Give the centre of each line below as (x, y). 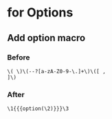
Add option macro (46, 38)
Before (19, 57)
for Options (40, 13)
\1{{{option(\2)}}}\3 (38, 109)
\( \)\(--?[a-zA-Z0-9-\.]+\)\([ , (57, 71)
